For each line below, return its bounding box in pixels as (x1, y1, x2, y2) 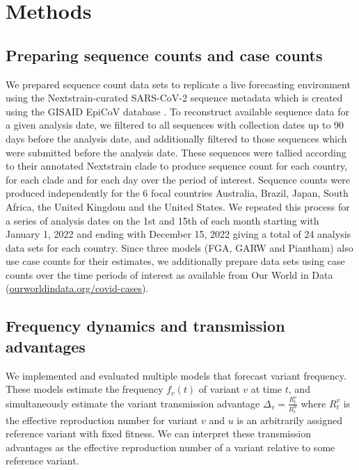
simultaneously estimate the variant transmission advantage (6, 396, 260, 410)
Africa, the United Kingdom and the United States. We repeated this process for (6, 199, 350, 213)
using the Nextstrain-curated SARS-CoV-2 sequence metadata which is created (6, 90, 343, 105)
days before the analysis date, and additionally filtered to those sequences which (6, 131, 347, 145)
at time (250, 382, 282, 396)
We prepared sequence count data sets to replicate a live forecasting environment (6, 76, 351, 91)
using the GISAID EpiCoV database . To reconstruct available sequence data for (6, 104, 350, 118)
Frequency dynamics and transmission (6, 315, 285, 337)
